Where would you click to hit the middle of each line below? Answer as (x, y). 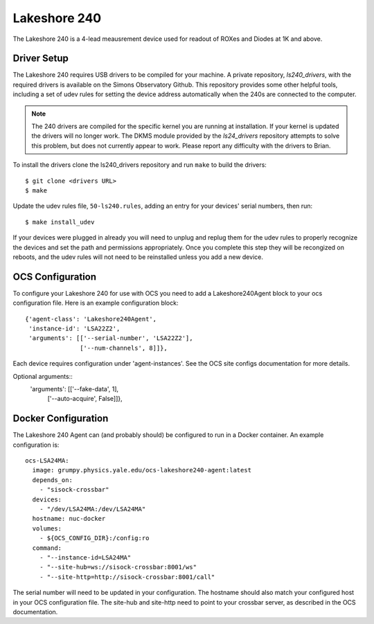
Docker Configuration (61, 419)
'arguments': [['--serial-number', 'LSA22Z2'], (111, 338)
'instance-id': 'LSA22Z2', (74, 329)
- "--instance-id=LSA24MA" (85, 557)
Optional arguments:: (43, 376)
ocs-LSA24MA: (47, 461)
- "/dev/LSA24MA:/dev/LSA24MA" (92, 509)
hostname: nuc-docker (69, 519)
